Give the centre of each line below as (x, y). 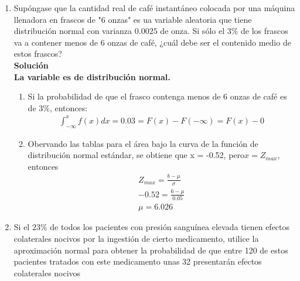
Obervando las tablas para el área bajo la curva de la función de (143, 143)
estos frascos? (38, 54)
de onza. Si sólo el (192, 31)
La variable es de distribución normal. (92, 76)
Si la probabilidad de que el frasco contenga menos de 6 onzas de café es (157, 96)
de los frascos (265, 31)
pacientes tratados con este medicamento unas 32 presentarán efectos (138, 261)
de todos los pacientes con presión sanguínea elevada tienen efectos (170, 227)
